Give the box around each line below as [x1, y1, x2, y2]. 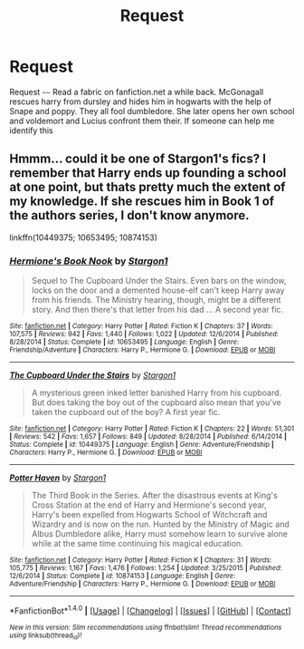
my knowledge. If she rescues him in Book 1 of [9, 194, 274, 209]
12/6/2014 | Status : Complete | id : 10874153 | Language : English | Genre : [9, 572, 236, 581]
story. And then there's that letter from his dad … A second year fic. [31, 305, 283, 315]
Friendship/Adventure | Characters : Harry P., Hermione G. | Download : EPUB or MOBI [9, 345, 276, 354]
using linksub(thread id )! [9, 631, 82, 642]
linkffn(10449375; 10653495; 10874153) [9, 232, 158, 243]
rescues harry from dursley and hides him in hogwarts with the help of [9, 96, 271, 107]
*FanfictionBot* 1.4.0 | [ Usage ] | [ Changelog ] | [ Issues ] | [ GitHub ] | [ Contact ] [9, 604, 291, 616]
